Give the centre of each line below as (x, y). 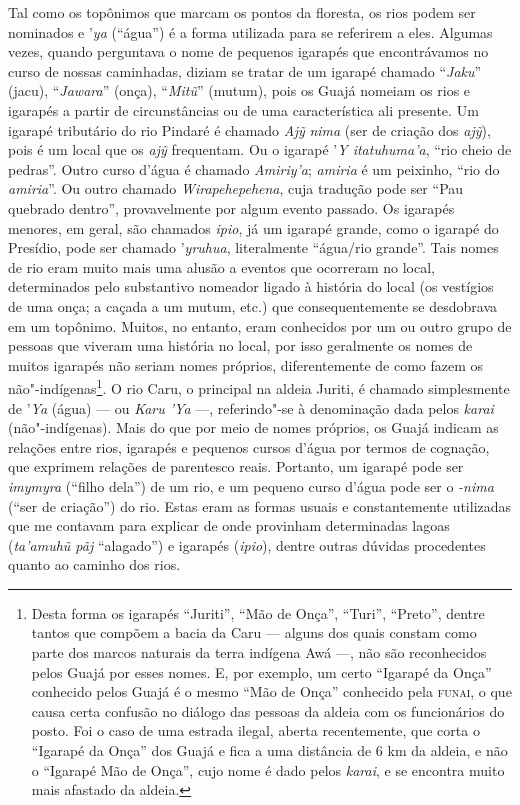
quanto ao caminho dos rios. (94, 564)
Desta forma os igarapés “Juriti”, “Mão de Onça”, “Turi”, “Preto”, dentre (258, 612)
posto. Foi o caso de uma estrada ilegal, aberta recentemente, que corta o (255, 730)
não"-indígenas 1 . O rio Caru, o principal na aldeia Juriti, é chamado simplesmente (259, 386)
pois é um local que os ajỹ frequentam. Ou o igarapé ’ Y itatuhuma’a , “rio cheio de (260, 149)
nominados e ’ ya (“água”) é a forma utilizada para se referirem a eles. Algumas (250, 31)
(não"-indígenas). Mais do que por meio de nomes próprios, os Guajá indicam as (253, 427)
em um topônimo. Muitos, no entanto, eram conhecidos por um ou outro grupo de (260, 325)
